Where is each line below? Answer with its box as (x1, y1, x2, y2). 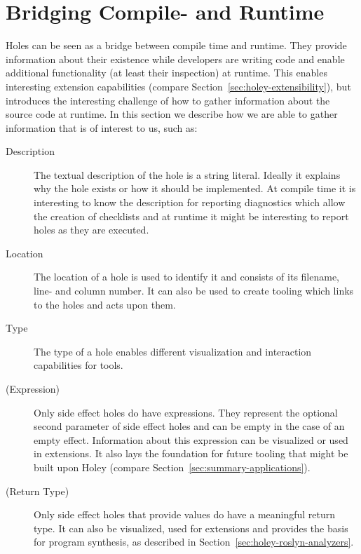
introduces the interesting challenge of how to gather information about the (6, 93, 330, 107)
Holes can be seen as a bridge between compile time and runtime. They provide (6, 38, 347, 53)
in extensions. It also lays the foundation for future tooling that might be (34, 446, 348, 461)
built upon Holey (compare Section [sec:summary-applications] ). (34, 459, 311, 474)
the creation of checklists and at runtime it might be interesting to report (34, 208, 349, 223)
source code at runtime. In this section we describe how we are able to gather (6, 107, 338, 121)
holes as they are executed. (34, 222, 149, 237)
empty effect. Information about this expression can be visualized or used (34, 432, 348, 447)
